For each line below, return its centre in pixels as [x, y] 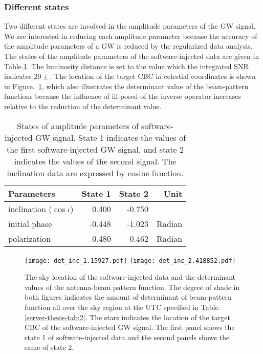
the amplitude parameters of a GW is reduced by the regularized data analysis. [128, 46]
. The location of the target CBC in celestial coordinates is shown [153, 76]
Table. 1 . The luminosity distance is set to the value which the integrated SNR [126, 66]
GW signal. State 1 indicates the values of [111, 137]
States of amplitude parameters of [78, 126]
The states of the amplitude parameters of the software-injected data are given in [132, 56]
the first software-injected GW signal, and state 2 [95, 149]
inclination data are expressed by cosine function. [95, 173]
